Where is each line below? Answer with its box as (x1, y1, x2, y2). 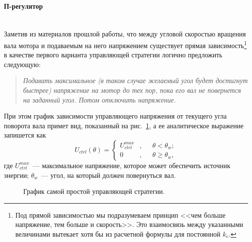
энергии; (4, 170, 29, 180)
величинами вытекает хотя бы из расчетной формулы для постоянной (15, 228, 220, 239)
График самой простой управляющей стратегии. (23, 186, 165, 196)
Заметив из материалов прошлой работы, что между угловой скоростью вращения (4, 29, 246, 39)
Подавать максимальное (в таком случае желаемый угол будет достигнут (23, 75, 248, 86)
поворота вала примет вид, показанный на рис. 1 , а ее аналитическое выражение (4, 120, 244, 130)
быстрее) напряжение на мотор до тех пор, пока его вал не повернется (23, 85, 241, 95)
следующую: (4, 59, 41, 69)
